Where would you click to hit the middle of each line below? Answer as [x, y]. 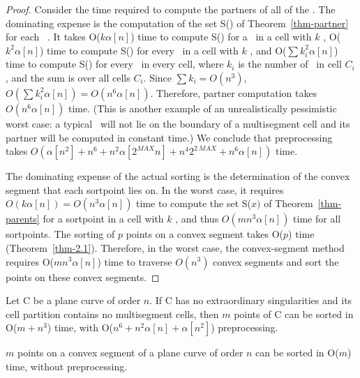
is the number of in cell [290, 64]
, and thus [197, 219]
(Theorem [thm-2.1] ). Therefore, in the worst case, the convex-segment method [175, 247]
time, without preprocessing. [67, 366]
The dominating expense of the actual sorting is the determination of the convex [178, 176]
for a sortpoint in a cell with [103, 219]
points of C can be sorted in [294, 313]
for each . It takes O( [53, 37]
